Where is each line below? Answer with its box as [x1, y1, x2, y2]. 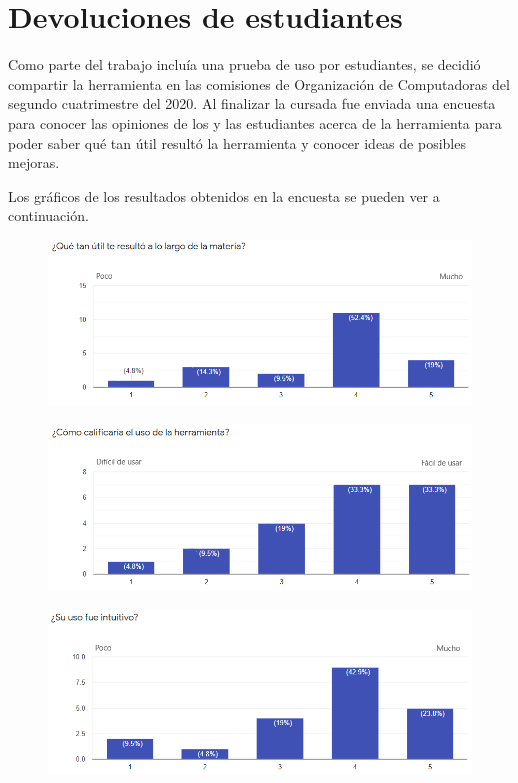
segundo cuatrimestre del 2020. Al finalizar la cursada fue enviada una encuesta [8, 93, 496, 114]
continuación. [8, 205, 89, 226]
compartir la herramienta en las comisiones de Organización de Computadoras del [8, 73, 510, 94]
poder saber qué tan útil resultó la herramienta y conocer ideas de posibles [8, 132, 466, 153]
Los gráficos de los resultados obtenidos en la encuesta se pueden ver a [8, 185, 440, 206]
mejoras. [8, 152, 60, 173]
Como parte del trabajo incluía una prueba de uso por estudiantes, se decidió [8, 54, 481, 75]
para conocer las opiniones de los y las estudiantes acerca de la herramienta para [8, 112, 502, 133]
